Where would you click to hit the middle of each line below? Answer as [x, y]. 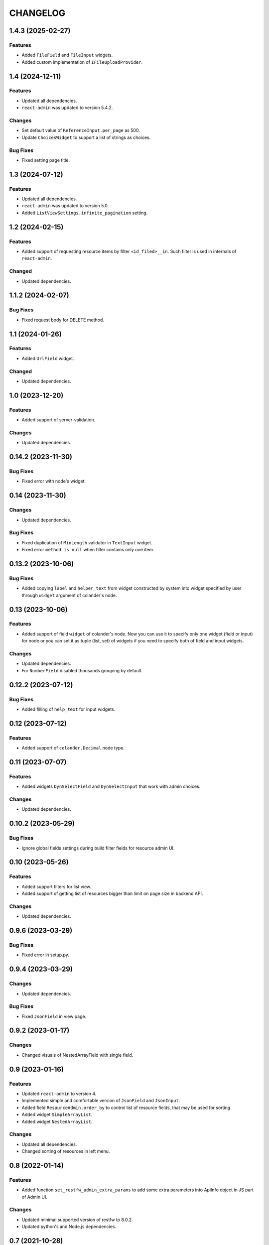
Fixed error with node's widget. [54, 481]
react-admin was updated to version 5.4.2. [67, 108]
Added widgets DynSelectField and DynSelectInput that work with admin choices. [111, 786]
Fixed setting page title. [46, 160]
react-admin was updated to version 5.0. [65, 206]
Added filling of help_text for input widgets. [68, 709]
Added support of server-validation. [59, 420]
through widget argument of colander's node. [69, 595]
